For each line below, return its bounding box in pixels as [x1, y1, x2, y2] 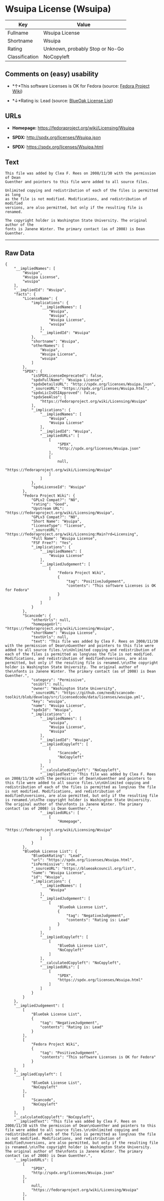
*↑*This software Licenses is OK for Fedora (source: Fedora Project [12, 83, 150, 89]
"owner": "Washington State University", [31, 686, 117, 691]
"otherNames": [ [31, 343, 64, 348]
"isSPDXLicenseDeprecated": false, [31, 373, 104, 378]
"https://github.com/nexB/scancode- [61, 691, 137, 696]
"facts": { [14, 292, 36, 297]
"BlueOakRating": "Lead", [31, 853, 84, 858]
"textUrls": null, [31, 635, 69, 640]
